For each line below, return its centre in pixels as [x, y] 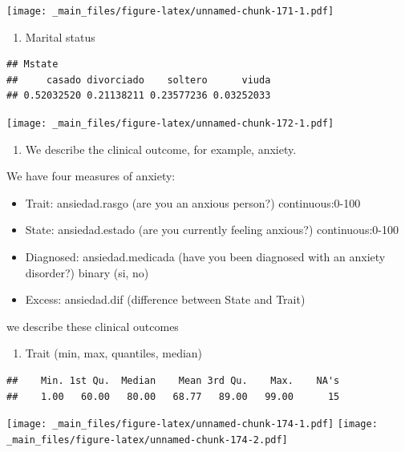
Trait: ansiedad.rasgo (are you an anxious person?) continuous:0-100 [193, 202]
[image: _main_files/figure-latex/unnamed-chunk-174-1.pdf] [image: [192, 424]
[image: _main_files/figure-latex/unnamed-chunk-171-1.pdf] [170, 11]
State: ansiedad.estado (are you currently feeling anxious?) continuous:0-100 [212, 230]
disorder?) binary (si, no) [87, 272]
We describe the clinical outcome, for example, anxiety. [161, 149]
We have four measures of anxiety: [91, 176]
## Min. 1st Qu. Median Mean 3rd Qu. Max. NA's [173, 381]
